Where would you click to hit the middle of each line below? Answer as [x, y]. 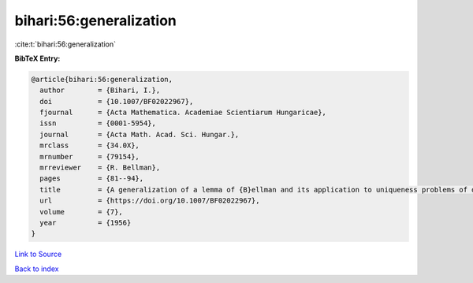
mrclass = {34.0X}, [89, 145]
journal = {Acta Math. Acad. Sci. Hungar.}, [140, 134]
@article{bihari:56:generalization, [102, 79]
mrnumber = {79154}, [89, 156]
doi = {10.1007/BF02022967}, [117, 101]
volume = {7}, [82, 212]
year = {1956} [86, 223]
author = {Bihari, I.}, [100, 90]
